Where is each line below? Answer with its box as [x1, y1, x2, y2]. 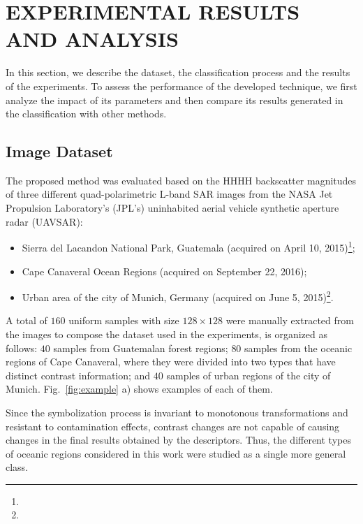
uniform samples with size [68, 313, 179, 328]
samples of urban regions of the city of [166, 367, 331, 382]
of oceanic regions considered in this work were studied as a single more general [6, 446, 346, 460]
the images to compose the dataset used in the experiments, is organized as [6, 326, 327, 341]
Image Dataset [6, 140, 113, 162]
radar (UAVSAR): [6, 214, 83, 228]
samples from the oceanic [244, 340, 353, 355]
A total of [6, 313, 47, 328]
